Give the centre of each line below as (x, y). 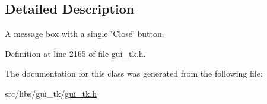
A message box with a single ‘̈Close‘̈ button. (85, 34)
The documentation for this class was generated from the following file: (134, 73)
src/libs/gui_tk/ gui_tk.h (51, 93)
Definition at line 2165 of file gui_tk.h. (75, 53)
